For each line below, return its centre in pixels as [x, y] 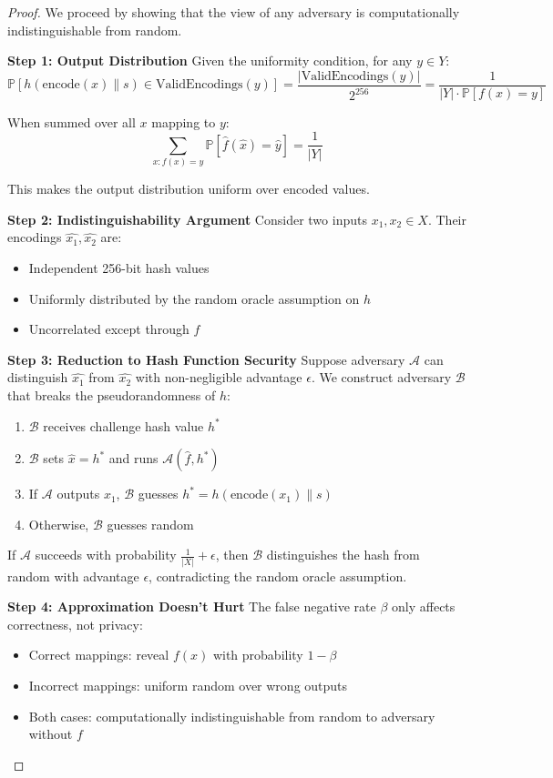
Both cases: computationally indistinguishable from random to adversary [232, 716]
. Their [447, 219]
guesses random [150, 524]
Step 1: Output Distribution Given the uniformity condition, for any [210, 61]
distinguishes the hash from [343, 555]
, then [232, 555]
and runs [133, 458]
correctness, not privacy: [75, 624]
